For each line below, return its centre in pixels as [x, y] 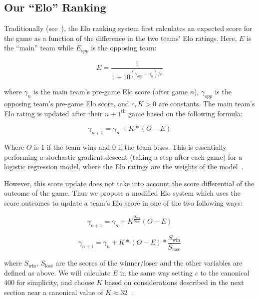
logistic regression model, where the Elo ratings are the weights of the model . [124, 166]
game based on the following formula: [185, 113]
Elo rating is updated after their [53, 113]
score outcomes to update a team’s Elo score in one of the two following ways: [123, 203]
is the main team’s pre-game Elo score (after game [111, 92]
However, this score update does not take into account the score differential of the [129, 183]
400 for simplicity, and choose [49, 282]
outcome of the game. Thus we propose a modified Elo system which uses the [122, 193]
